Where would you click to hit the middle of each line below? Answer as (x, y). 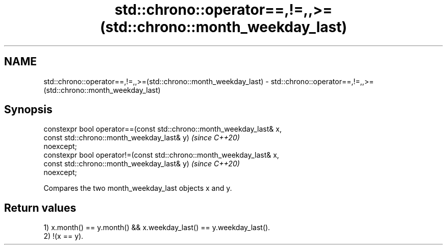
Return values (40, 208)
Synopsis (28, 110)
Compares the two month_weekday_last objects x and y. (138, 188)
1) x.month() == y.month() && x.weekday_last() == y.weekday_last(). (157, 228)
